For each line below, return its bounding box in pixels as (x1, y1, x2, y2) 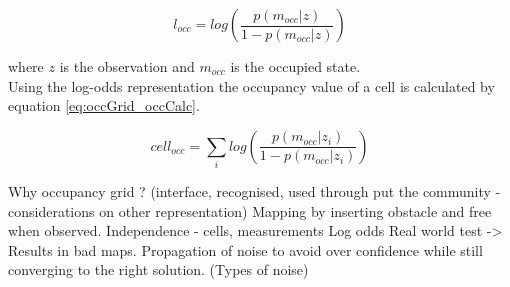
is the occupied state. (230, 56, 361, 76)
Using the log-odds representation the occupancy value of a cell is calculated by (8, 75, 495, 96)
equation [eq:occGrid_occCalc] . (8, 95, 200, 116)
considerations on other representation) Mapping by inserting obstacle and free (8, 200, 492, 221)
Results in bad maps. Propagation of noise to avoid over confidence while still (8, 239, 483, 260)
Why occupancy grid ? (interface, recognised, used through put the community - (8, 181, 501, 202)
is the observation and (59, 56, 195, 76)
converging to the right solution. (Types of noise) (8, 259, 309, 280)
